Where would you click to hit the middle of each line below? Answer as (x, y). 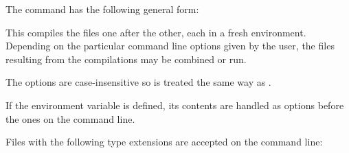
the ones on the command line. (70, 118)
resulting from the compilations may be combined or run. (126, 59)
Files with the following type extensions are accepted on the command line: (164, 142)
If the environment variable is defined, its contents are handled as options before (175, 105)
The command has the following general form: (102, 9)
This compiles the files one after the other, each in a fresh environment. (156, 32)
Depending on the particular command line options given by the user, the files (170, 46)
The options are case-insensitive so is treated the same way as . (138, 82)
